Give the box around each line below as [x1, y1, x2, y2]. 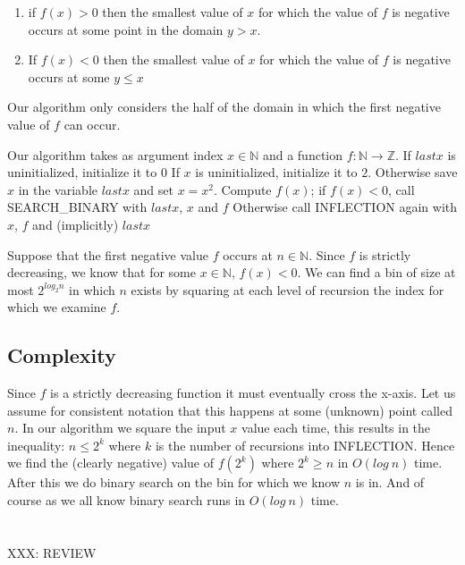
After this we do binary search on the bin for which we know [7, 473, 341, 492]
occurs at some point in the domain [28, 20, 224, 38]
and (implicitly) [32, 215, 119, 233]
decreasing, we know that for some [7, 263, 196, 282]
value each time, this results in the [241, 418, 431, 437]
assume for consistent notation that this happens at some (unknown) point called [7, 401, 452, 419]
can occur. [63, 114, 121, 133]
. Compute [214, 180, 272, 198]
